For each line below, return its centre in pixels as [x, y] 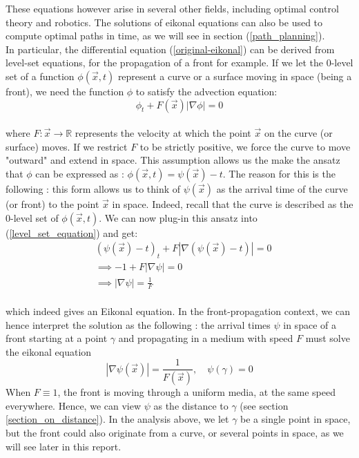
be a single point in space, [295, 419]
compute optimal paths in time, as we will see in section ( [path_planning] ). [165, 36]
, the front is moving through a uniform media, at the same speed [196, 392]
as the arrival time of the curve [282, 188]
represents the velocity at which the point [163, 133]
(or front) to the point [52, 203]
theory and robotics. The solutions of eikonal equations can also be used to [164, 22]
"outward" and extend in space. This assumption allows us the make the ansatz [173, 160]
